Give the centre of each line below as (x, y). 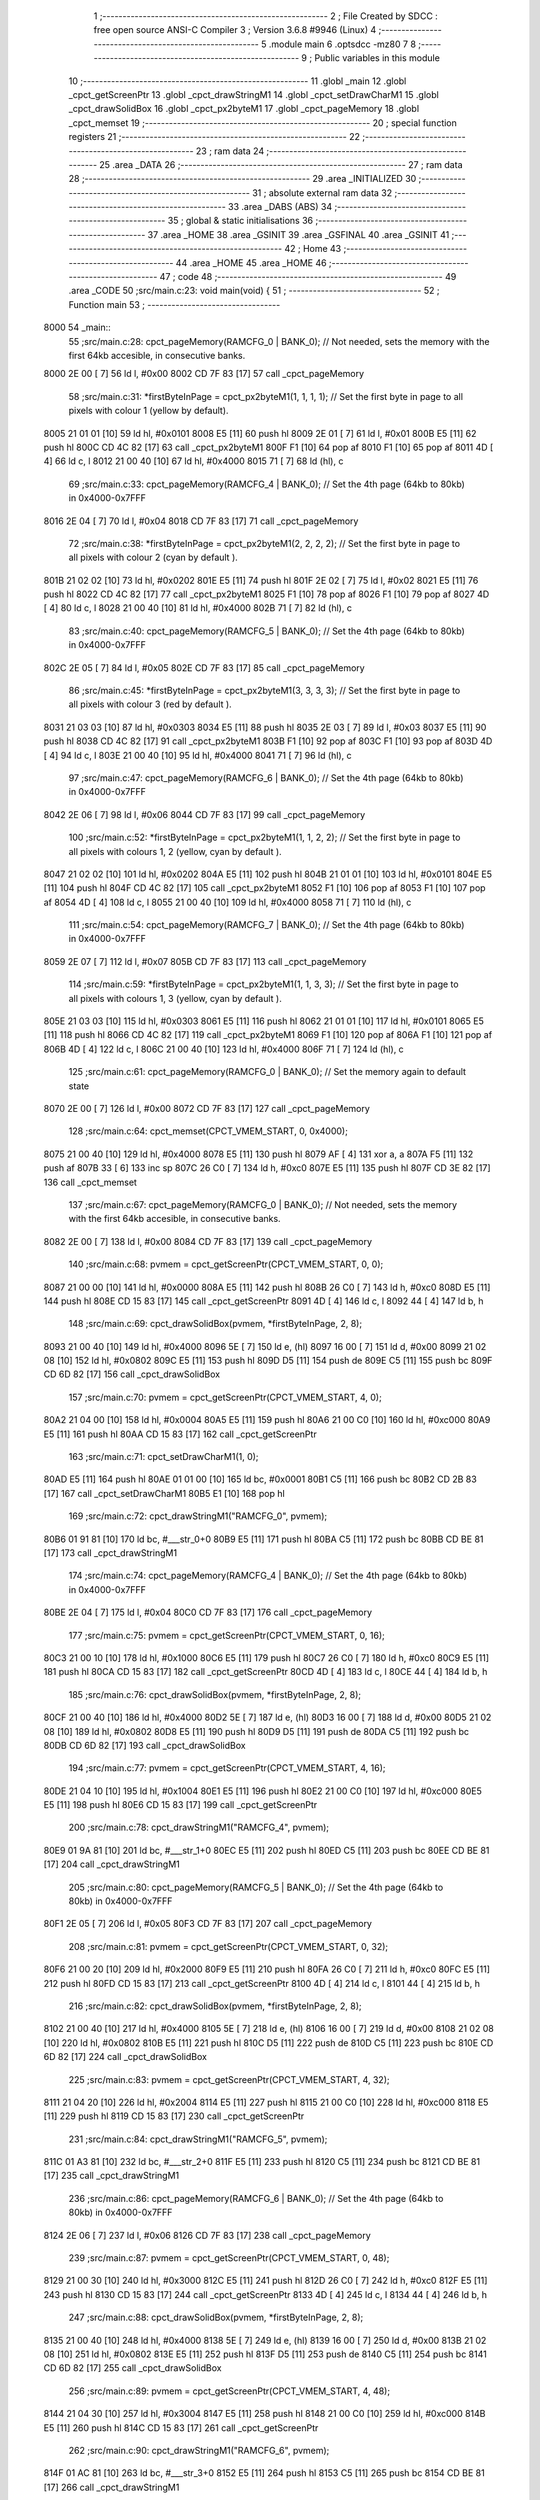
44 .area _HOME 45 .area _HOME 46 (251, 262)
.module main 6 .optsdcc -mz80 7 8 (342, 44)
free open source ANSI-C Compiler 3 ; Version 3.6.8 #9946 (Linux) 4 (235, 30)
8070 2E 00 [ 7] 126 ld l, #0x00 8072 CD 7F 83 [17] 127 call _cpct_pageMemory (206, 1108)
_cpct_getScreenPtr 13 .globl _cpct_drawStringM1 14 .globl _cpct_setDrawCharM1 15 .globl (253, 94)
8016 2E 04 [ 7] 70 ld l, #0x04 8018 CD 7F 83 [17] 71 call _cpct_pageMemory (201, 521)
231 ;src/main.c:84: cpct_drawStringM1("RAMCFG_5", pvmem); (198, 2139)
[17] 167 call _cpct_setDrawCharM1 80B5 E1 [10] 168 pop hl (164, 1493)
